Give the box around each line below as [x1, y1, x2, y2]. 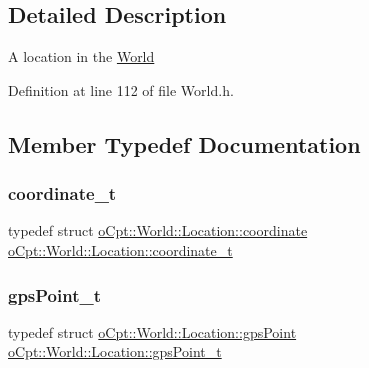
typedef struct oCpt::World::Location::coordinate [8, 220, 308, 241]
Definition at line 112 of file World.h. [8, 79, 234, 100]
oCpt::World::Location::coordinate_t [8, 239, 233, 260]
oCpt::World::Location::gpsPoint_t [8, 341, 222, 362]
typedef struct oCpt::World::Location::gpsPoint [8, 321, 297, 342]
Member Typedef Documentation [8, 128, 361, 159]
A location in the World [8, 46, 155, 67]
